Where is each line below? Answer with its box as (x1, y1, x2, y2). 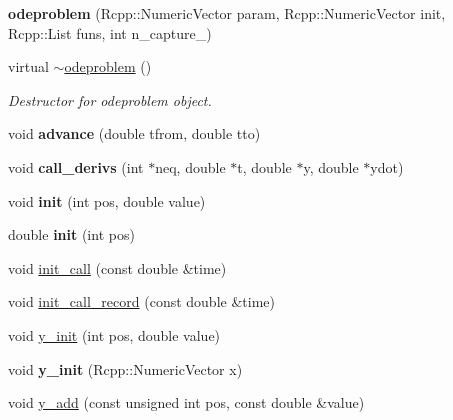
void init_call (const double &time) (8, 257, 227, 278)
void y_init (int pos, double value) (8, 324, 221, 345)
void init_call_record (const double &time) (8, 291, 275, 312)
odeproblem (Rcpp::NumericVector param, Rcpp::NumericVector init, (8, 3, 446, 23)
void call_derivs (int (8, 156, 144, 177)
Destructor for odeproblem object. (8, 89, 212, 110)
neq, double (155, 156, 226, 177)
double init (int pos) (8, 224, 135, 245)
